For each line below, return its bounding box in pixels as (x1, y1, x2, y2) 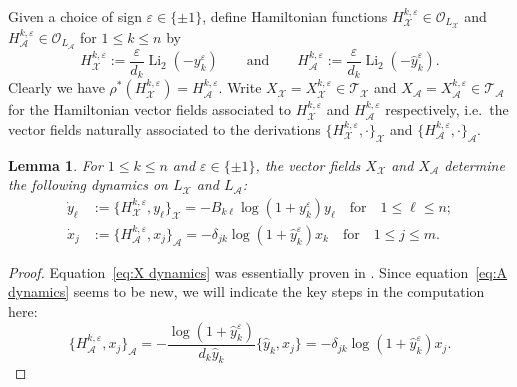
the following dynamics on (8, 174, 168, 195)
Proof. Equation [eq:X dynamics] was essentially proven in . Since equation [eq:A (8, 261, 508, 282)
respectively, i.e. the (385, 99, 509, 120)
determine (444, 154, 505, 175)
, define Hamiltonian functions (202, 6, 388, 26)
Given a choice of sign (8, 6, 142, 26)
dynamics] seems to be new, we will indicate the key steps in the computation (8, 281, 485, 302)
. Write (218, 77, 262, 98)
